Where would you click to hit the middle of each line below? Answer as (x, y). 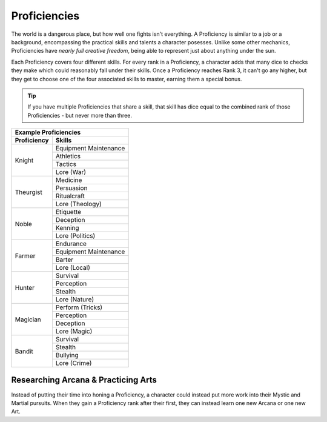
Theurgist (28, 192)
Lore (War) (71, 172)
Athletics (68, 156)
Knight (24, 160)
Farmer (25, 256)
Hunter (25, 287)
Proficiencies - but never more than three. (80, 115)
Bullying (67, 355)
